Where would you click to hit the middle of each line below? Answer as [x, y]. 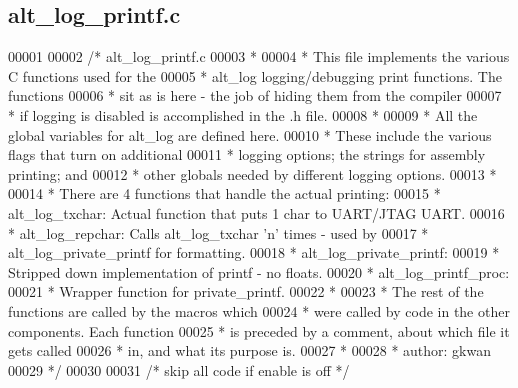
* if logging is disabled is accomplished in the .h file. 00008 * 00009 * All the [243, 114]
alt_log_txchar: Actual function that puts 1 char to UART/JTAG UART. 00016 [256, 212]
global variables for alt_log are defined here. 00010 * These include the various [250, 134]
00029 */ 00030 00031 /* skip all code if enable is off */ [179, 369]
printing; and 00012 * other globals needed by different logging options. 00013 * [252, 173]
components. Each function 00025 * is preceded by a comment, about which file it [259, 330]
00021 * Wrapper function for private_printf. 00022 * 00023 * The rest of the [246, 291]
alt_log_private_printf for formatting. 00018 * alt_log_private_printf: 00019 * [254, 252]
